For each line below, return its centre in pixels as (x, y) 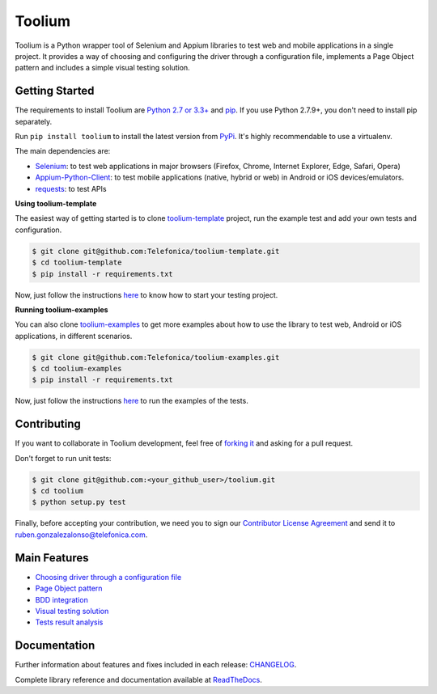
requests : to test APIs (71, 188)
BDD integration (62, 599)
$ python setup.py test (79, 502)
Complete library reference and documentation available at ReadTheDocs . (139, 679)
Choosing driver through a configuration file (108, 577)
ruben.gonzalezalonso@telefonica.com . (81, 535)
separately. (34, 121)
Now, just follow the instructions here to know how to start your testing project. (146, 294)
